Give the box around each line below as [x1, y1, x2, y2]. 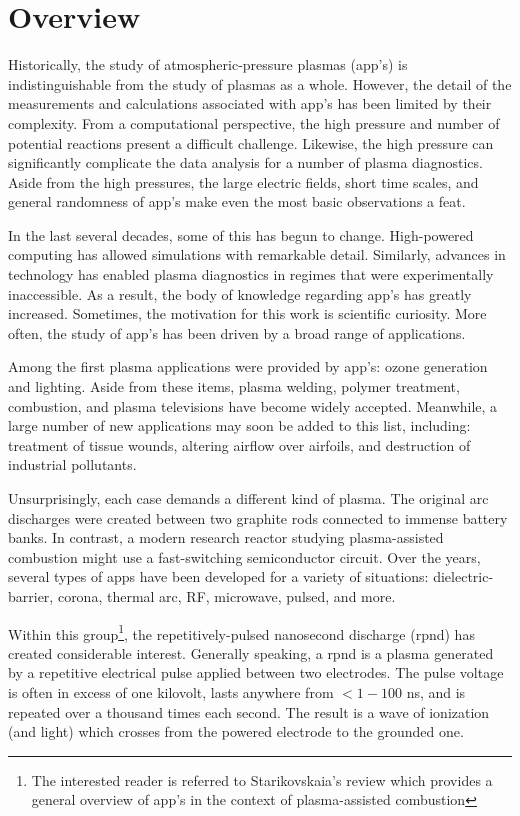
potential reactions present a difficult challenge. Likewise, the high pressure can [8, 132, 494, 153]
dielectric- [433, 566, 494, 587]
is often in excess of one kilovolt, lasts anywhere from [8, 682, 334, 702]
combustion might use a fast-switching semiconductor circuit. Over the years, [8, 546, 481, 567]
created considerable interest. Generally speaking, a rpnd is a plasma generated [8, 642, 494, 663]
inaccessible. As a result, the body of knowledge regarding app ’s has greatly [8, 283, 472, 304]
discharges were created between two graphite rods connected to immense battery [8, 507, 508, 528]
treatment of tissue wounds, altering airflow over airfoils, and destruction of [8, 434, 471, 455]
